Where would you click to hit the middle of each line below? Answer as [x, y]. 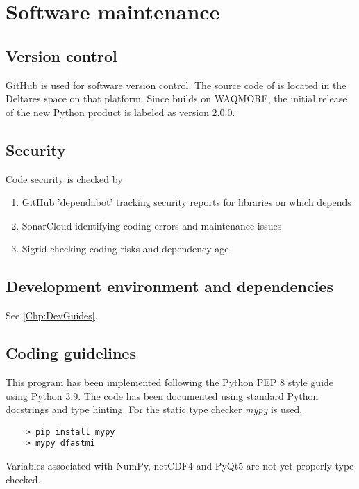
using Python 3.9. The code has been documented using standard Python [162, 395]
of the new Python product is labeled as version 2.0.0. [120, 112]
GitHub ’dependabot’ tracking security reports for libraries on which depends [186, 202]
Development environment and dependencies [169, 286]
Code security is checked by [64, 178]
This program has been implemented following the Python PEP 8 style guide [170, 382]
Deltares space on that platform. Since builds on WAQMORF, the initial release [176, 98]
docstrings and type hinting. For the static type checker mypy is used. [154, 409]
